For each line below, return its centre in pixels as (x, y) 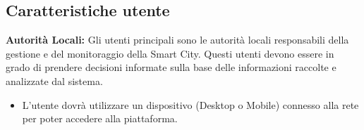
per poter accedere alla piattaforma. (100, 118)
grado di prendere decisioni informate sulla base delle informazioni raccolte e (171, 67)
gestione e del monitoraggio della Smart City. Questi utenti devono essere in (170, 53)
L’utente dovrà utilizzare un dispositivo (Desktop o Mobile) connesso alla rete (190, 104)
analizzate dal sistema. (54, 80)
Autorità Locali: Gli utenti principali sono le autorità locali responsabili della (177, 40)
